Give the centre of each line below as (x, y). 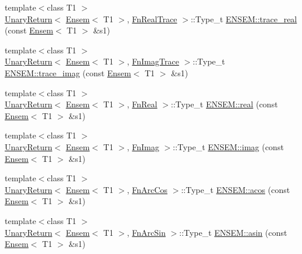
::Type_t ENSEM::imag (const (228, 146)
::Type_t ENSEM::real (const (224, 104)
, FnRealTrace (152, 18)
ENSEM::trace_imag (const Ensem (68, 72)
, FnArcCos (147, 189)
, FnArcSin (146, 232)
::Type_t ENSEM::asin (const (233, 232)
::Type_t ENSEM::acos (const (236, 189)
